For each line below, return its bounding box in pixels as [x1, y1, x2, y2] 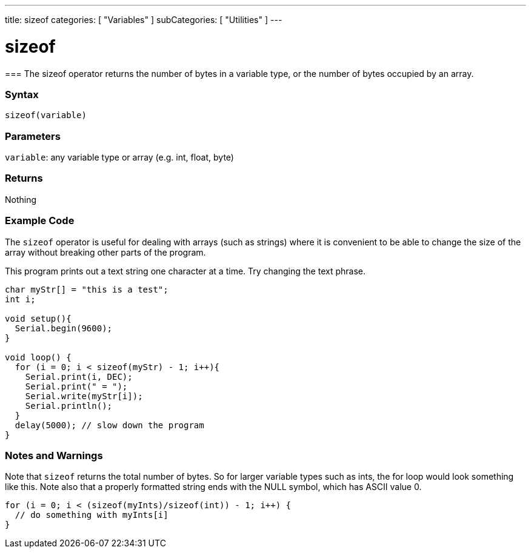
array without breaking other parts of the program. [5, 247, 206, 257]
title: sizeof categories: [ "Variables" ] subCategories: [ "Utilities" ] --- [5, 15, 282, 25]
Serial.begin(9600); [15, 323, 113, 333]
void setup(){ [5, 313, 72, 323]
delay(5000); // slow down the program [15, 420, 204, 430]
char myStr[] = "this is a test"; [5, 284, 169, 294]
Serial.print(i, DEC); [25, 371, 133, 382]
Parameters [5, 130, 61, 142]
